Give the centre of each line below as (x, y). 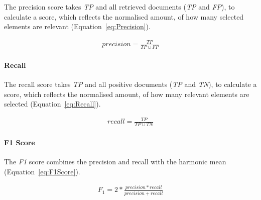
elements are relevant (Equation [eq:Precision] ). (77, 26)
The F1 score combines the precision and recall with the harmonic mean (115, 161)
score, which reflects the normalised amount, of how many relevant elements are (127, 94)
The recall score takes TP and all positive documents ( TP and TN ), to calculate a (130, 84)
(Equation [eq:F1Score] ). (42, 171)
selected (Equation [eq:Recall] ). (52, 104)
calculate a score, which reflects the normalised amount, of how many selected (124, 16)
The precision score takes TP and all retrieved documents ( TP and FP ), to (119, 7)
